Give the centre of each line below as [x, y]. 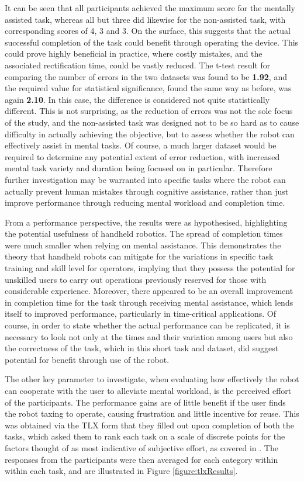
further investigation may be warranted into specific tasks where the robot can [145, 179]
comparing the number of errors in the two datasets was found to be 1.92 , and [146, 76]
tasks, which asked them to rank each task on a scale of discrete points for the [145, 436]
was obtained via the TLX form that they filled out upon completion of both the [150, 425]
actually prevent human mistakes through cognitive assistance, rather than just [147, 191]
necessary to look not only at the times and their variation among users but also [149, 336]
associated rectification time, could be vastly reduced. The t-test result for [138, 65]
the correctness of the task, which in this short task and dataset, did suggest [142, 348]
